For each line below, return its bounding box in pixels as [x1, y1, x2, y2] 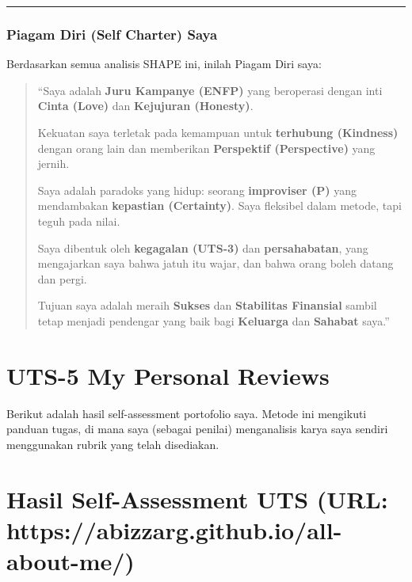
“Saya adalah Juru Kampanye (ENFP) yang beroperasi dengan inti [37, 82, 383, 98]
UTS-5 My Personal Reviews [6, 359, 330, 391]
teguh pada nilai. [37, 212, 120, 229]
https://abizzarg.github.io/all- [6, 513, 342, 546]
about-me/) [6, 545, 135, 576]
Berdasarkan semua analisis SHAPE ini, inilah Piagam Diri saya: [6, 55, 322, 72]
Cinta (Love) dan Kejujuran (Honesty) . [37, 97, 254, 114]
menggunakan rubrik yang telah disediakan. [6, 436, 219, 452]
